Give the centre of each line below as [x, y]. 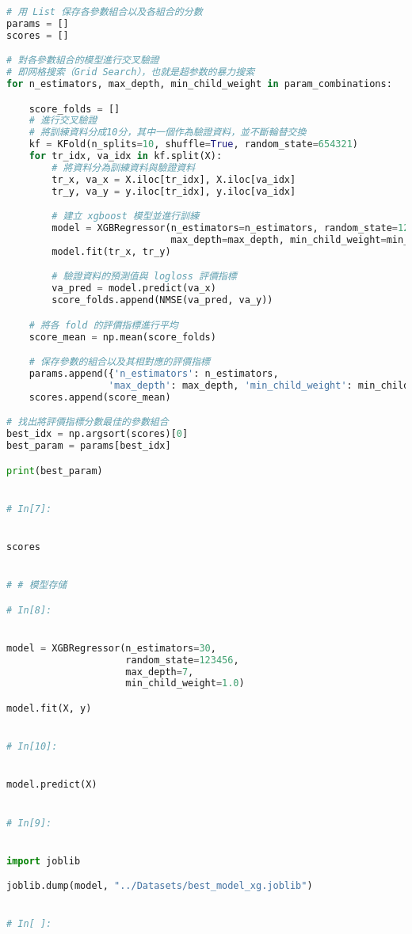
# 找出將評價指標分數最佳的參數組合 [88, 422]
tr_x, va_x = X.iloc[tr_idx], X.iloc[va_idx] [174, 179]
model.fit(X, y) [49, 708]
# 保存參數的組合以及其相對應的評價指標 [119, 362]
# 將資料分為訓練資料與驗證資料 [124, 167]
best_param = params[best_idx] [89, 445]
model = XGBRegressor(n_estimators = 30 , [111, 648]
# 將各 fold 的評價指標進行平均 [103, 325]
